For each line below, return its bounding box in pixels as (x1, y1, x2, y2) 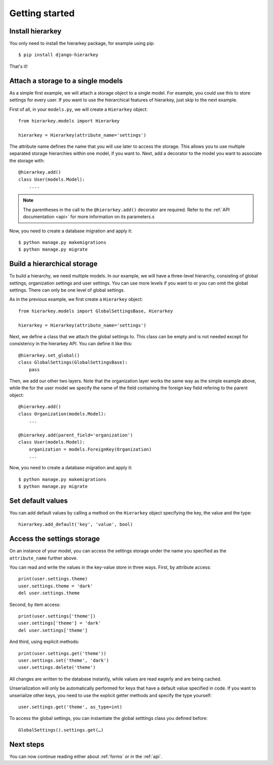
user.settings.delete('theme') (18, 665, 96, 670)
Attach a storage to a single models (9, 76, 123, 85)
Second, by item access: (9, 601, 61, 608)
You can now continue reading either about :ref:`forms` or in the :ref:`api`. (9, 753, 162, 759)
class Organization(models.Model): (18, 411, 107, 417)
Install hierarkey (9, 27, 62, 35)
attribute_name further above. (9, 555, 78, 561)
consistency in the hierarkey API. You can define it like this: (9, 341, 132, 347)
